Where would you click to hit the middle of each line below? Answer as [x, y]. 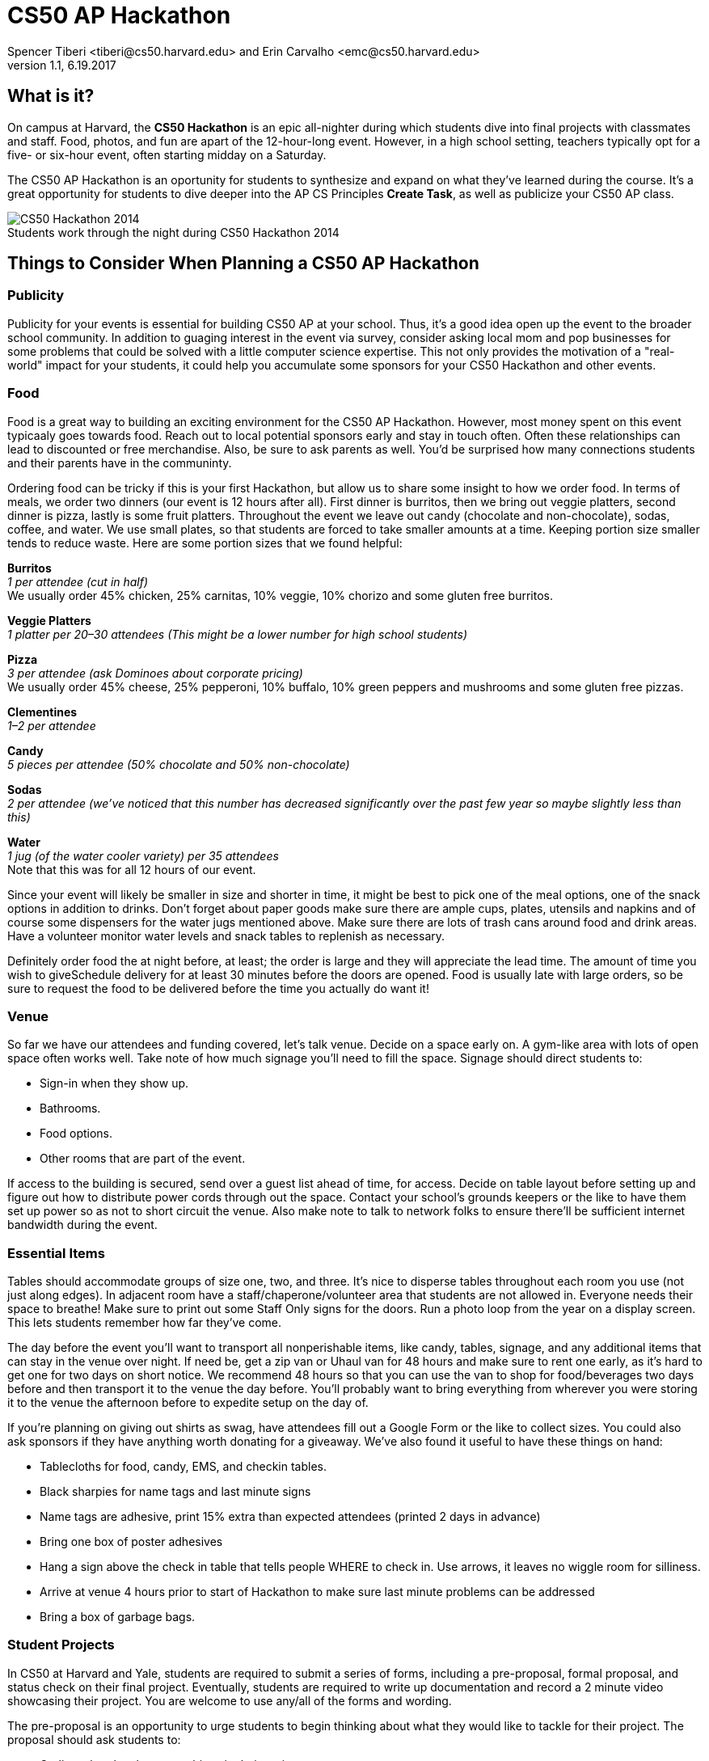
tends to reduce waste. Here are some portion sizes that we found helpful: [205, 543]
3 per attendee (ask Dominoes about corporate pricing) [155, 673]
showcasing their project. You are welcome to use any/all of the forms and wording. [230, 1700]
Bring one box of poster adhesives [131, 1542]
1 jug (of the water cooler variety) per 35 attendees [143, 855]
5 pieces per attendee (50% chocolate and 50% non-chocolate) [179, 764]
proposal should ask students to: [94, 1739]
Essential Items [56, 1253]
